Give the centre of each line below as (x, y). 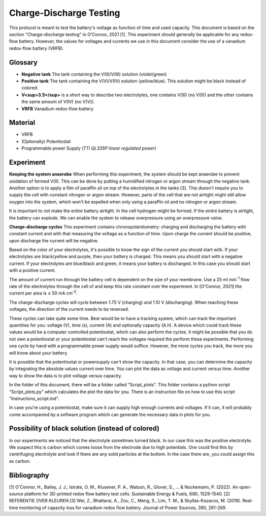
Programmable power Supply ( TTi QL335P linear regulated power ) (89, 148)
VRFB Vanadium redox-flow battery (57, 109)
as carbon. (20, 461)
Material (22, 123)
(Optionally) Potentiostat (46, 141)
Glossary (23, 62)
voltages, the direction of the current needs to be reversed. (69, 309)
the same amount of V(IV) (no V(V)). (58, 102)
